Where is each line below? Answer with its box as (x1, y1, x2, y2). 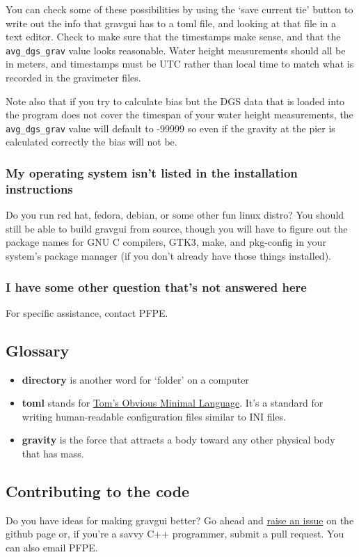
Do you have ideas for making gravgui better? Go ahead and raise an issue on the (6, 512, 354, 527)
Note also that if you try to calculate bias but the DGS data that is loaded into (6, 93, 345, 108)
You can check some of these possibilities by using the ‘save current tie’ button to (6, 2, 353, 16)
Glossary (6, 339, 70, 361)
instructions (6, 180, 73, 197)
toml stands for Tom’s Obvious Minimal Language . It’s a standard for (22, 395, 324, 410)
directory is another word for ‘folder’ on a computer (22, 372, 249, 386)
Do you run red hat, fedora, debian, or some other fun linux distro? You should (6, 207, 344, 222)
